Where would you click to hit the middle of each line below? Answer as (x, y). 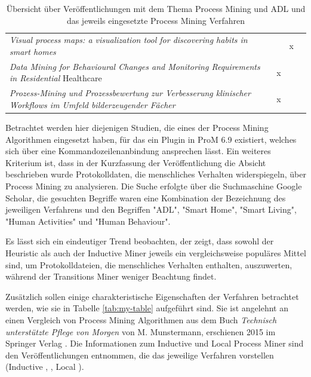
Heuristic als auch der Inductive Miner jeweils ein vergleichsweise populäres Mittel (156, 252)
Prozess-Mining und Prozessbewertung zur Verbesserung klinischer (130, 93)
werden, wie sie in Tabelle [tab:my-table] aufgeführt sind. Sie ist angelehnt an (147, 308)
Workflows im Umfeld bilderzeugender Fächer (93, 104)
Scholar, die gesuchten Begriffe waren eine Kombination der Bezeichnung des (146, 197)
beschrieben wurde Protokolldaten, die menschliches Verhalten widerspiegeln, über (156, 174)
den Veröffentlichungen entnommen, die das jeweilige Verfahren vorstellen (140, 355)
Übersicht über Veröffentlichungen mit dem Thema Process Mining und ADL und (156, 8)
